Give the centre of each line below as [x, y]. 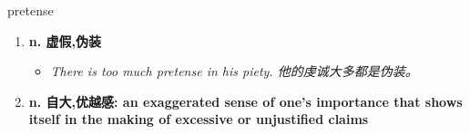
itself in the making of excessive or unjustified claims [199, 119]
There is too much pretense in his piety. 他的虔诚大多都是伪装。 [234, 71]
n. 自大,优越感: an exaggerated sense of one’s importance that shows [245, 101]
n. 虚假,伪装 [65, 40]
